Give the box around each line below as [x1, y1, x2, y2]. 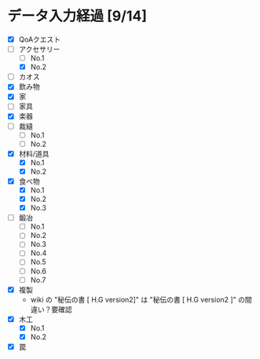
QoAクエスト [18, 35, 61, 44]
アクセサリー [18, 45, 60, 53]
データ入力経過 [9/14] [7, 7, 147, 25]
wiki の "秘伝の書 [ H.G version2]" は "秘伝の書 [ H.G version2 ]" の [30, 295, 245, 304]
